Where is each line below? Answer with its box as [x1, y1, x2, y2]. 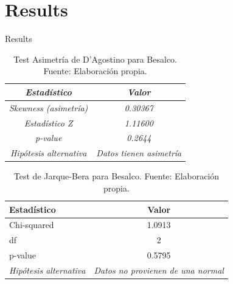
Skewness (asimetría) [9, 101, 88, 114]
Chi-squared [9, 218, 54, 231]
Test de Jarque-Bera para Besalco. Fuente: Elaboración [13, 170, 220, 182]
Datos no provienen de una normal [94, 263, 224, 276]
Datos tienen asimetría [96, 147, 182, 159]
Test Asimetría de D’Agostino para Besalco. [13, 52, 177, 65]
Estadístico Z [24, 116, 73, 129]
